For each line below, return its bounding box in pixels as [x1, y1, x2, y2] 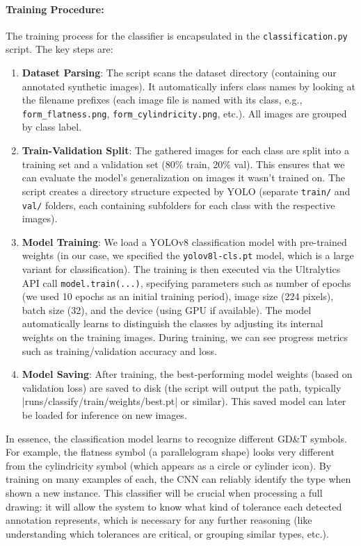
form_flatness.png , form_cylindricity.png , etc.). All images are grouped [22, 106, 347, 120]
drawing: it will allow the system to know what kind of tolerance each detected [6, 499, 342, 513]
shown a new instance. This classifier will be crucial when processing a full [6, 485, 323, 499]
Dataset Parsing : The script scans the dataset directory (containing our [22, 65, 337, 80]
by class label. [22, 119, 82, 134]
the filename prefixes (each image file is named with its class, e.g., [22, 92, 303, 107]
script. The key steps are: [6, 42, 113, 56]
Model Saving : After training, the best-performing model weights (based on [22, 367, 353, 381]
